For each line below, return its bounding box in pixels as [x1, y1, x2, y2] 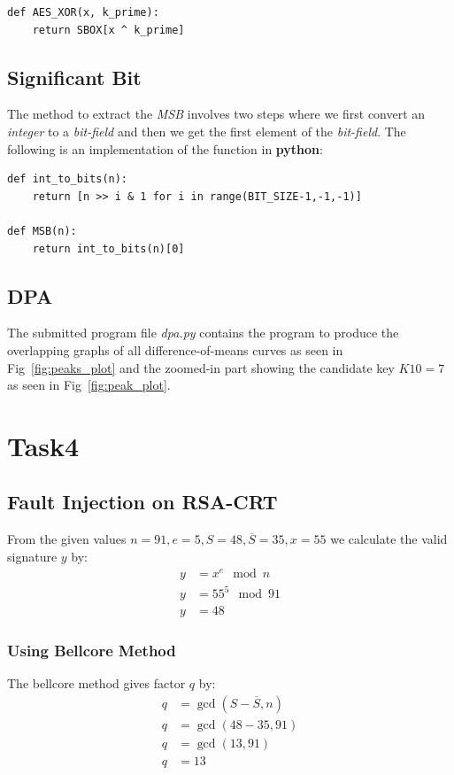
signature [7, 546, 58, 565]
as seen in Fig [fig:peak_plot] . [7, 376, 171, 394]
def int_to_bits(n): [7, 173, 128, 186]
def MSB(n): [7, 224, 77, 237]
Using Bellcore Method [7, 639, 176, 662]
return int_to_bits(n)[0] [32, 242, 185, 255]
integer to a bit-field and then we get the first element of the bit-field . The [7, 121, 406, 140]
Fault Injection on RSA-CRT [7, 488, 278, 515]
